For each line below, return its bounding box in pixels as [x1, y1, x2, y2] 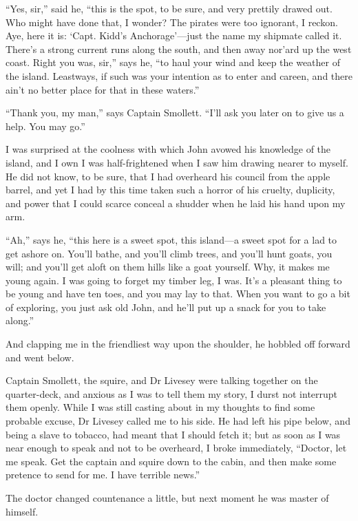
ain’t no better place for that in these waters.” [6, 82, 200, 96]
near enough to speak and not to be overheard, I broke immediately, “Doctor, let [6, 440, 347, 455]
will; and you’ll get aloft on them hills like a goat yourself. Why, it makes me [6, 259, 330, 274]
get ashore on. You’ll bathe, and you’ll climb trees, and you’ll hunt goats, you [6, 246, 333, 260]
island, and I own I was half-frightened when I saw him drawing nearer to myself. [6, 155, 348, 169]
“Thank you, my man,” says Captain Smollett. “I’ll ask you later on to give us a [6, 105, 344, 120]
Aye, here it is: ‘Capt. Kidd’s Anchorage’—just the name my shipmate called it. [6, 28, 342, 43]
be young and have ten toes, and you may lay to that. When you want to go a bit [6, 286, 350, 301]
